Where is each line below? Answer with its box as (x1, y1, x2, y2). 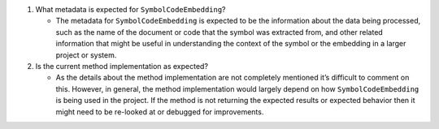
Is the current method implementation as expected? (35, 61, 209, 71)
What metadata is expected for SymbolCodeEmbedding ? (35, 5, 227, 14)
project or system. (55, 49, 117, 60)
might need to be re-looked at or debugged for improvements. (55, 106, 264, 117)
